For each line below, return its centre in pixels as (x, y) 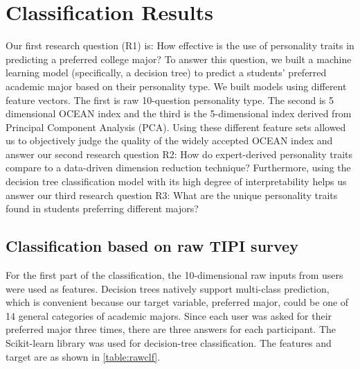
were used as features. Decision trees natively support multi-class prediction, (168, 288)
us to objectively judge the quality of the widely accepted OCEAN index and (169, 140)
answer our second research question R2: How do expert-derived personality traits (179, 154)
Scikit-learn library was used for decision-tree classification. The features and (169, 343)
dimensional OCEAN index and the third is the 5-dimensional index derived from (179, 113)
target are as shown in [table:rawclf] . (83, 356)
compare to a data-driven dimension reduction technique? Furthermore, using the (178, 168)
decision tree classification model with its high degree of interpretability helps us (176, 181)
